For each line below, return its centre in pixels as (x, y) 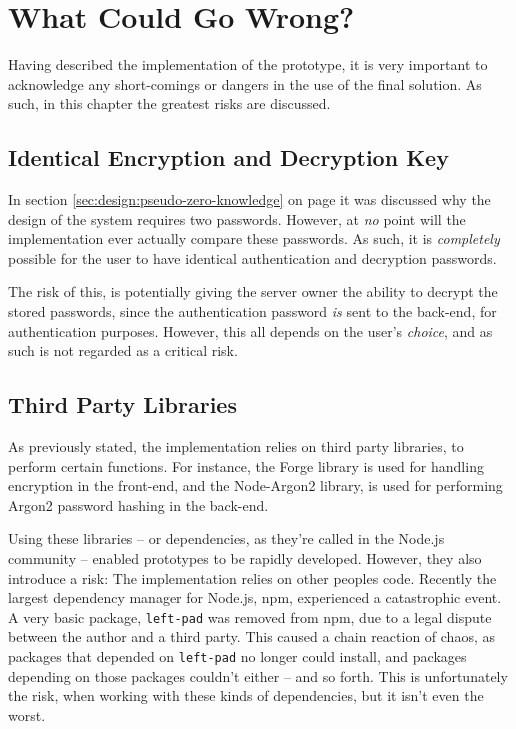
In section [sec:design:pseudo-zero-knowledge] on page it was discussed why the (249, 199)
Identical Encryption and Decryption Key (228, 157)
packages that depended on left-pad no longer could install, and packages (237, 656)
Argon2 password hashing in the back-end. (138, 504)
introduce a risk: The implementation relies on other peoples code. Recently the (252, 577)
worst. (27, 714)
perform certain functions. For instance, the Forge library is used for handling (246, 465)
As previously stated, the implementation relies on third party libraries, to (236, 446)
